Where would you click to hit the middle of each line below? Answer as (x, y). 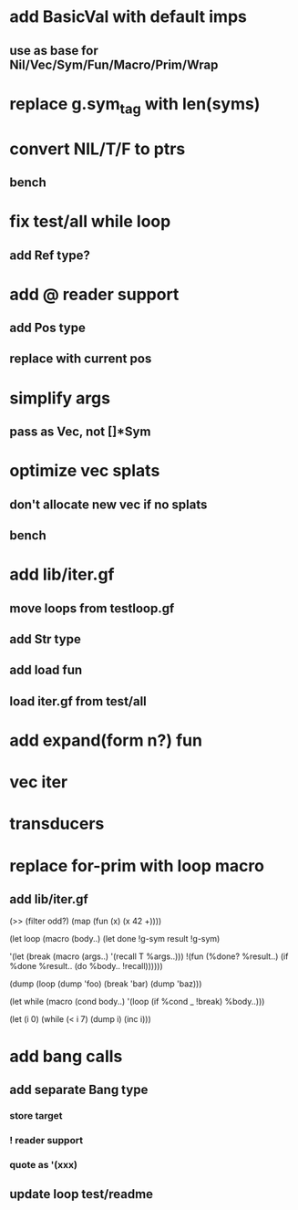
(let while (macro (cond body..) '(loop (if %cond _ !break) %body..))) (137, 1002)
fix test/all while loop (90, 222)
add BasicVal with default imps (128, 17)
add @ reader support (94, 294)
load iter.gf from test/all (78, 701)
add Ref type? (50, 255)
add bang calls (66, 1056)
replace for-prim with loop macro (137, 866)
